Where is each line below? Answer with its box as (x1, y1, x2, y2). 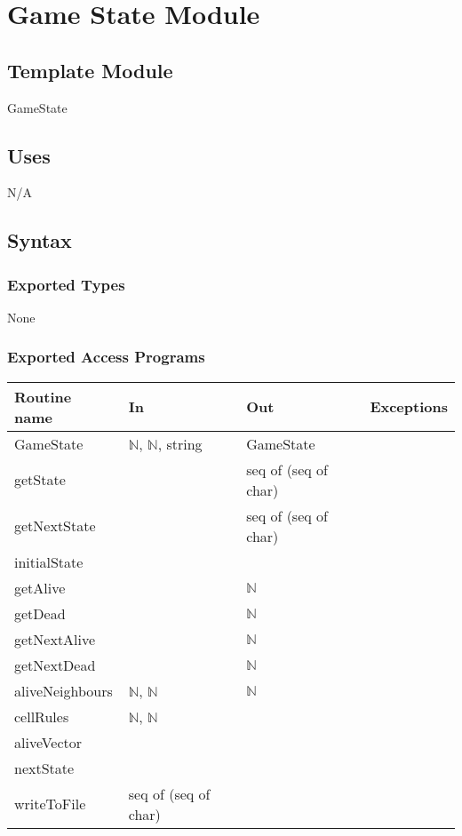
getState (14, 469, 66, 490)
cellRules (14, 705, 69, 727)
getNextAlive (14, 628, 96, 649)
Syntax (7, 227, 72, 254)
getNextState (14, 515, 96, 537)
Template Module (7, 56, 173, 84)
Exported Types (7, 273, 125, 295)
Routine (14, 386, 72, 407)
